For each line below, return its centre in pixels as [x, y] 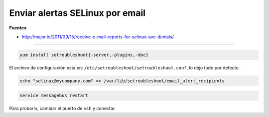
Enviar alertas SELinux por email [77, 13]
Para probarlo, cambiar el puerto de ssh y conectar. [63, 109]
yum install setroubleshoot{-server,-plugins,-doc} [84, 55]
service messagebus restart [54, 96]
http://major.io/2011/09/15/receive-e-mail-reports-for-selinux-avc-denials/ [98, 37]
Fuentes [18, 28]
